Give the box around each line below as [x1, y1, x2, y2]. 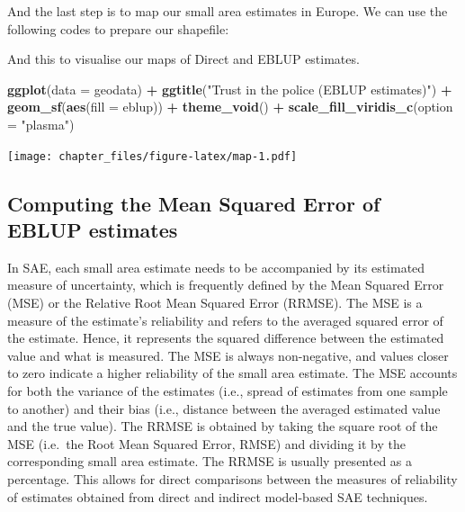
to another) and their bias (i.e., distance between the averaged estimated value [7, 399, 441, 418]
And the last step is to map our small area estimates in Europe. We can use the [7, 2, 448, 20]
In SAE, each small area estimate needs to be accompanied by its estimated [7, 257, 425, 276]
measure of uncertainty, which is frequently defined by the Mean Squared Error [7, 275, 444, 294]
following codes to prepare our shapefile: [7, 19, 229, 38]
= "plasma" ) [7, 114, 75, 133]
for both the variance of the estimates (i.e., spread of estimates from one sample [7, 381, 448, 400]
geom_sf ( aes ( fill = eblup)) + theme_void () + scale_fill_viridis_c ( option [7, 97, 453, 116]
